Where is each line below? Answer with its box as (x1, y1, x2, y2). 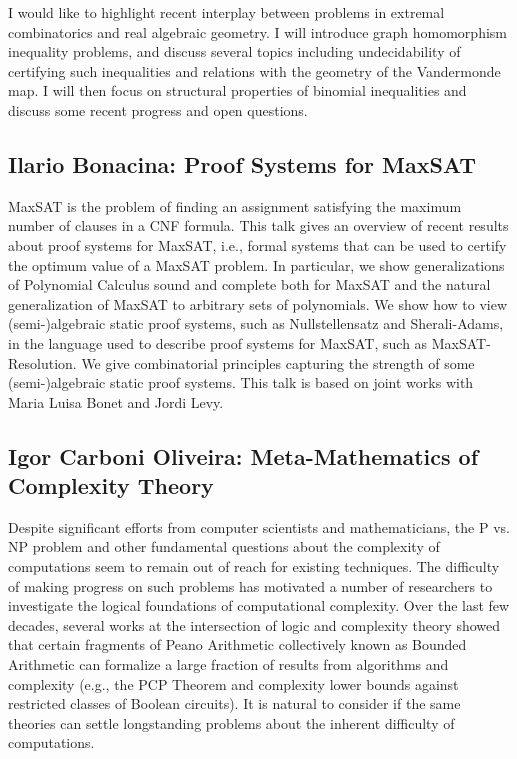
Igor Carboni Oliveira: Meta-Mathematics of (8, 440, 478, 471)
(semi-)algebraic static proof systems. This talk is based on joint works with (8, 372, 474, 393)
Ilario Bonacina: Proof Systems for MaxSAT (8, 148, 476, 179)
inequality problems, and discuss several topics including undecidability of (8, 41, 461, 62)
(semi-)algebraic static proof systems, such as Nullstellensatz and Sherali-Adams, (8, 313, 504, 334)
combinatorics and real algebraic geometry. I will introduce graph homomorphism (8, 21, 507, 42)
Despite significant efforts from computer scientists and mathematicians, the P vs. (8, 516, 510, 537)
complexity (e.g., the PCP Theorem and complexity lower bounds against (8, 673, 459, 694)
